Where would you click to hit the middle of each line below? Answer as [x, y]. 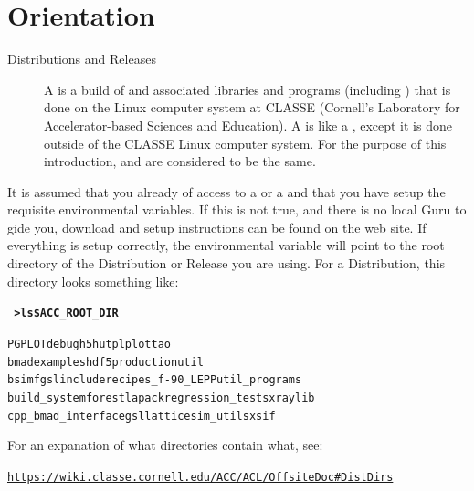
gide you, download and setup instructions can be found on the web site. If [217, 227]
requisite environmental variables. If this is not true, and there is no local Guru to [237, 209]
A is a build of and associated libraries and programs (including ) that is [248, 89]
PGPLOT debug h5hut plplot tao [89, 344]
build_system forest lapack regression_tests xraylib [161, 397]
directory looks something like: [93, 281]
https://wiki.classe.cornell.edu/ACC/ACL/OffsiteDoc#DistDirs [200, 477]
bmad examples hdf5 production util [105, 362]
